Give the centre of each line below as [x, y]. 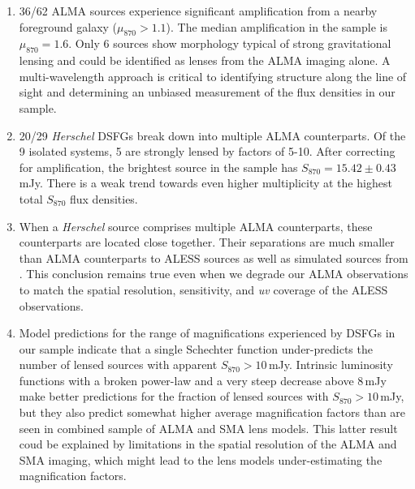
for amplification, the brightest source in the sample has [158, 167]
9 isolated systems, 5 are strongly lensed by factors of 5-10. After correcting [207, 151]
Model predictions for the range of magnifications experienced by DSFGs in [207, 333]
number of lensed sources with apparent [118, 365]
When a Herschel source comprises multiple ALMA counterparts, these [196, 226]
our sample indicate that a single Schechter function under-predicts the [196, 348]
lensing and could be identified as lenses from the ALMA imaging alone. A [205, 60]
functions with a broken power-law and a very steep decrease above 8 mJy [203, 380]
